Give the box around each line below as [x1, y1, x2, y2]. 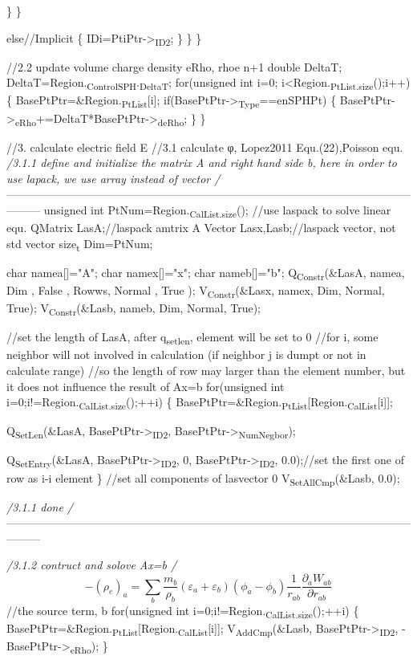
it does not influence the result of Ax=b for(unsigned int [6, 377, 285, 394]
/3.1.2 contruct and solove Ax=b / [6, 556, 177, 573]
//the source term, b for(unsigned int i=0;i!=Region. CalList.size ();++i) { [6, 601, 359, 621]
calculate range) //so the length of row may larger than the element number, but [6, 362, 406, 378]
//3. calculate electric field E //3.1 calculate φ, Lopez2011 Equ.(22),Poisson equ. [6, 138, 403, 155]
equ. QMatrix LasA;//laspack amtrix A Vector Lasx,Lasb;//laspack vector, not [6, 219, 396, 236]
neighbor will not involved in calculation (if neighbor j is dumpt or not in [6, 346, 366, 363]
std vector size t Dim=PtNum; [6, 234, 153, 254]
